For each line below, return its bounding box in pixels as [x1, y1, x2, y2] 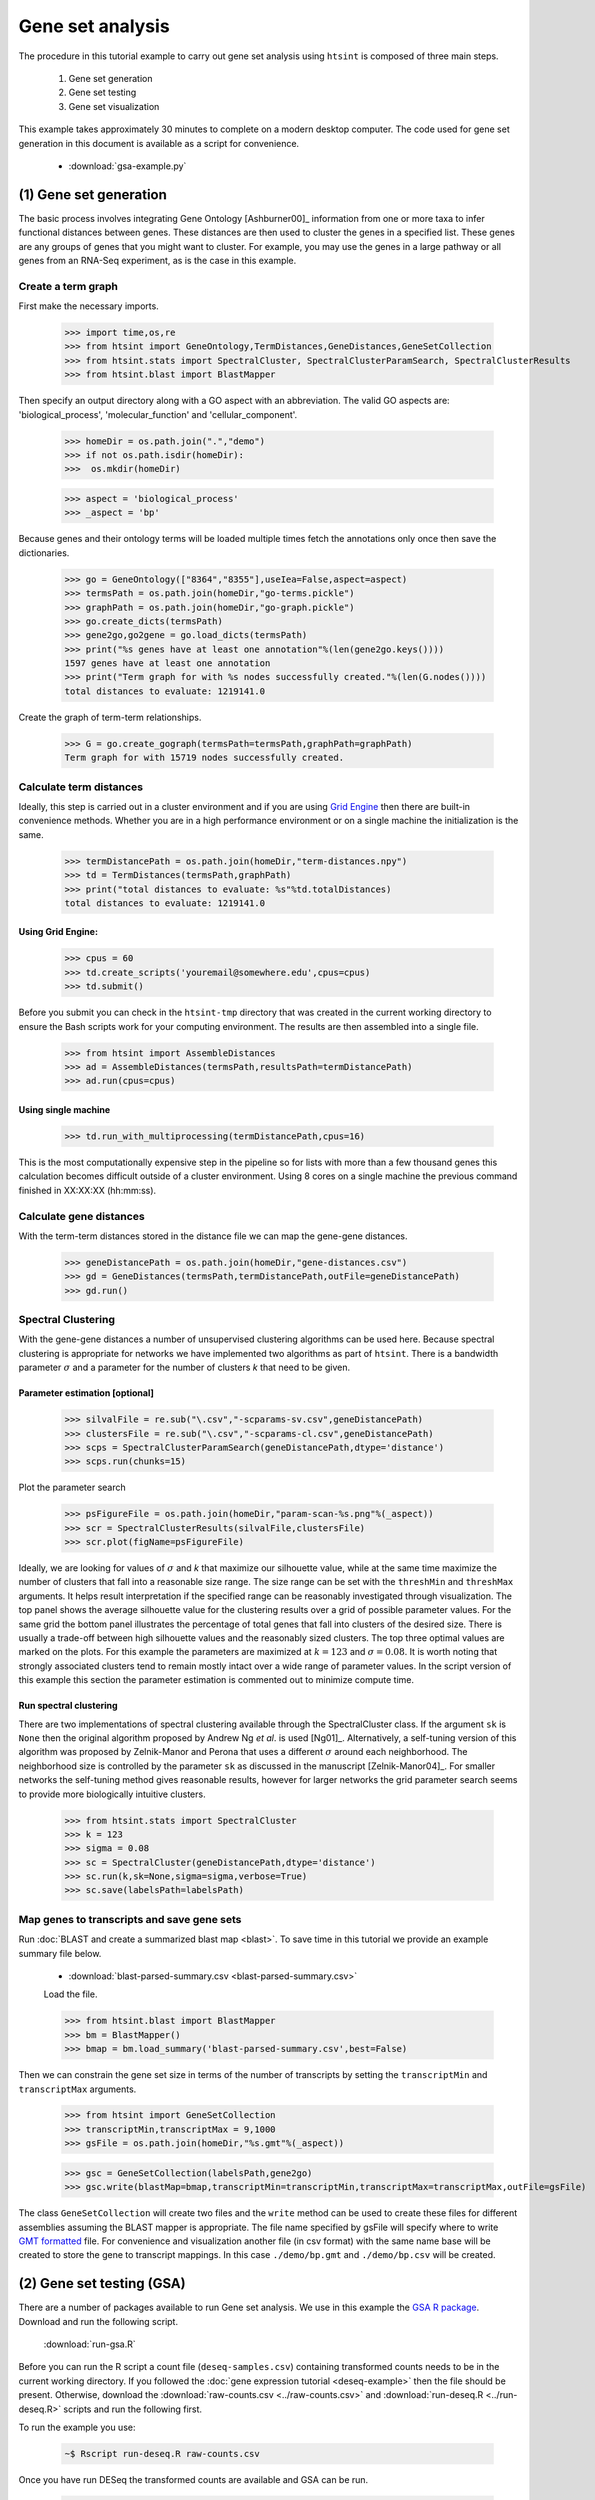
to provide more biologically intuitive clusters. [18, 1788, 206, 1800]
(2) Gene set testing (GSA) [18, 2275, 186, 2292]
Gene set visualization [68, 100, 160, 112]
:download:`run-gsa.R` [43, 2338, 137, 2350]
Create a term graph [18, 279, 119, 293]
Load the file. [43, 1988, 98, 2000]
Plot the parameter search [18, 1481, 127, 1494]
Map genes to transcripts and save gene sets [18, 1912, 242, 1926]
